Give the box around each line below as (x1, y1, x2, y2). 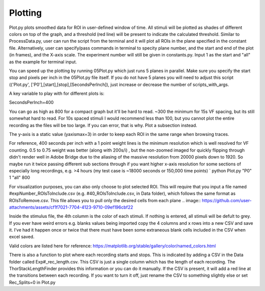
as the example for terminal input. (9, 59, 77, 65)
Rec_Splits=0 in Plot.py (9, 279, 56, 285)
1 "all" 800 (9, 175, 30, 181)
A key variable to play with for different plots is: (9, 91, 105, 97)
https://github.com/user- (202, 197, 252, 203)
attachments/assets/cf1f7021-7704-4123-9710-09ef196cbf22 (9, 204, 133, 210)
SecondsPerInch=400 (9, 100, 54, 106)
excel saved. (9, 234, 35, 240)
